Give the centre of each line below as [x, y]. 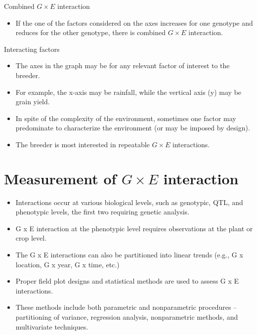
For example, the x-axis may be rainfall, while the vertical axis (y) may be [128, 92]
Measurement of [60, 178]
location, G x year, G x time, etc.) [67, 264]
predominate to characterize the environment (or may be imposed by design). [133, 128]
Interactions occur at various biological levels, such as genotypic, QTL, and [129, 202]
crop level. [31, 238]
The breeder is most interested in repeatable [83, 144]
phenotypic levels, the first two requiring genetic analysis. [102, 212]
